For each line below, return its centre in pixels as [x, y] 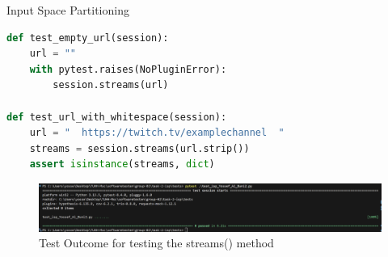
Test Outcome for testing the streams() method [156, 243]
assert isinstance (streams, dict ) [122, 164]
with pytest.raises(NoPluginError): [128, 69]
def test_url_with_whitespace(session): [117, 117]
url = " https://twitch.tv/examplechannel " [157, 133]
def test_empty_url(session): [88, 38]
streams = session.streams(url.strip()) [139, 148]
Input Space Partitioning [68, 10]
